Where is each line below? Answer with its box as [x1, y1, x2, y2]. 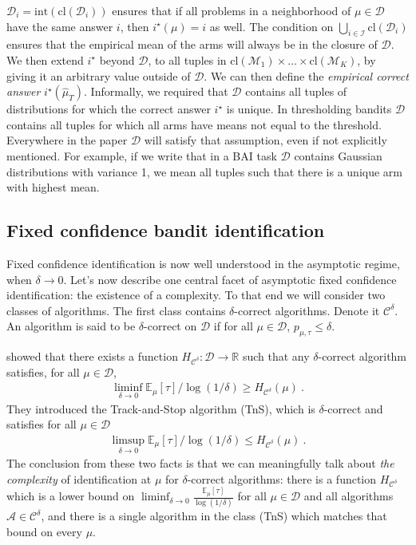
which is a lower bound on [6, 488, 135, 504]
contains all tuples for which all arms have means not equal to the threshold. [6, 116, 382, 132]
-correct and [323, 400, 383, 417]
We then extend [6, 51, 84, 68]
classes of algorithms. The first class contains [6, 302, 226, 318]
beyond [99, 51, 135, 68]
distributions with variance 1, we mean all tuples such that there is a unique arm [6, 163, 402, 180]
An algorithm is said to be [6, 318, 136, 334]
